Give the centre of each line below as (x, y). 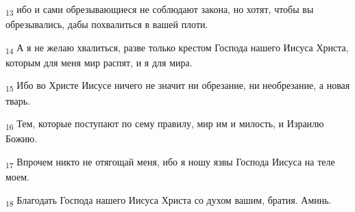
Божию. (22, 138)
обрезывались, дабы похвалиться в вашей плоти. (107, 24)
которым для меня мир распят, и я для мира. (99, 62)
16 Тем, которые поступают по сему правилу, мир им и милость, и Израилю (165, 124)
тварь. (18, 100)
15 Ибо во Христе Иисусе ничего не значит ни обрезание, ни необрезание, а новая (178, 86)
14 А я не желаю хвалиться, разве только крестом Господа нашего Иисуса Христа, (177, 48)
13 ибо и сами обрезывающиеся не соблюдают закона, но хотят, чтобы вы (160, 10)
